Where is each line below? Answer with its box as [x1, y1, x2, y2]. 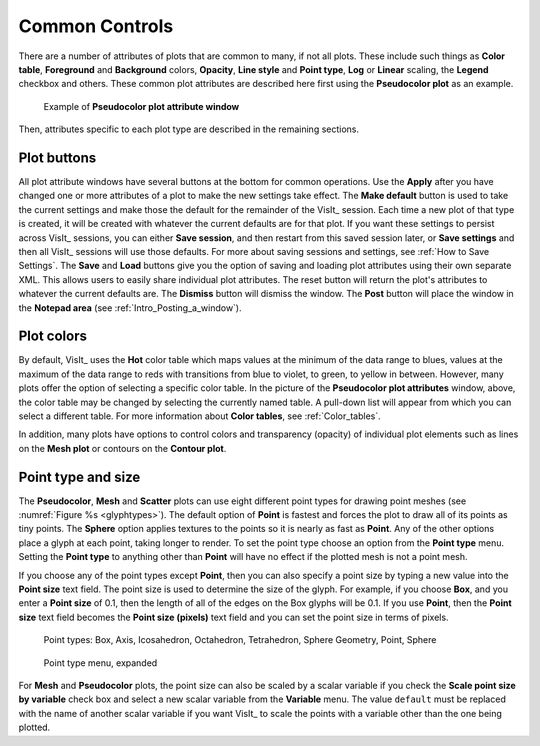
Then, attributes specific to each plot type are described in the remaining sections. [18, 123, 360, 135]
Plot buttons [18, 149, 97, 166]
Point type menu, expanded [43, 656, 158, 669]
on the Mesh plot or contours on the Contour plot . [18, 442, 227, 454]
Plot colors [18, 328, 87, 345]
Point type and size [18, 468, 141, 485]
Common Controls [18, 15, 174, 37]
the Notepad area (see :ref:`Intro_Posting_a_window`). [18, 301, 242, 314]
